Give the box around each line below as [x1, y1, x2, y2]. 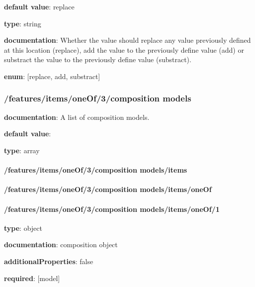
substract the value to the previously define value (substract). [4, 54, 191, 65]
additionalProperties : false [4, 256, 93, 266]
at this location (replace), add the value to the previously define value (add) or [4, 44, 244, 55]
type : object [4, 222, 42, 233]
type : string [4, 18, 41, 28]
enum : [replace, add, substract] [4, 71, 100, 81]
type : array [4, 145, 40, 155]
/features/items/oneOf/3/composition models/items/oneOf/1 [4, 203, 220, 214]
